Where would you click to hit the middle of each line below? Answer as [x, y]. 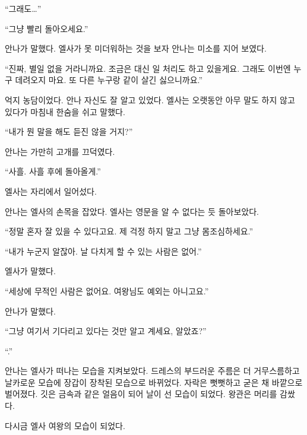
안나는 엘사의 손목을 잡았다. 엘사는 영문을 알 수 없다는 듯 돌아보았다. [132, 211]
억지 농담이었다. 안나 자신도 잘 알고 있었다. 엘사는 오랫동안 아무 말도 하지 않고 [150, 99]
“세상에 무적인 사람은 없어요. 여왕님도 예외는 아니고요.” [107, 290]
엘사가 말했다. [30, 271]
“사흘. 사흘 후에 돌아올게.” [53, 171]
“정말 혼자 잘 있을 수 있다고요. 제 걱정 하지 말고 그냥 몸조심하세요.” [129, 231]
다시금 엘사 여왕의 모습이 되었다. [65, 425]
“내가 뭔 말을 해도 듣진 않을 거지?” [69, 131]
